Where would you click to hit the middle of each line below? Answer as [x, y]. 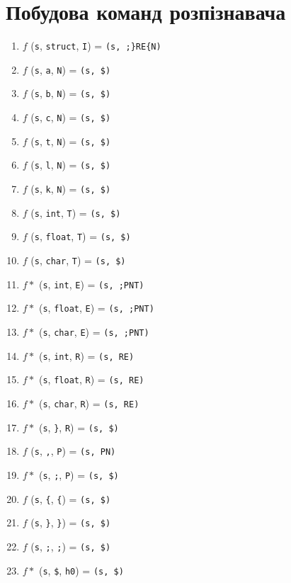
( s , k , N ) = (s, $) [71, 189]
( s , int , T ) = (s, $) [76, 212]
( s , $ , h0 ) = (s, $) [81, 570]
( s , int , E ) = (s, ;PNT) [91, 284]
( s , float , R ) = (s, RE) [91, 379]
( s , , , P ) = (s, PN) [73, 451]
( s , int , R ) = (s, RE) [86, 355]
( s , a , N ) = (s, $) [71, 69]
